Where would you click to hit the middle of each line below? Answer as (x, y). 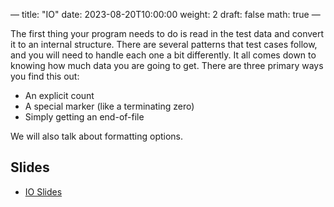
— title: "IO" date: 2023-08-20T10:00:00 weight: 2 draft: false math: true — (165, 14)
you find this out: (45, 76)
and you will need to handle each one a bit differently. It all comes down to (163, 55)
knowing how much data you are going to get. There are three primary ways (167, 65)
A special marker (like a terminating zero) (109, 106)
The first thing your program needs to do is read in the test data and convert (167, 33)
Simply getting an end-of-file (84, 117)
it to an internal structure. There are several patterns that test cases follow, (164, 44)
